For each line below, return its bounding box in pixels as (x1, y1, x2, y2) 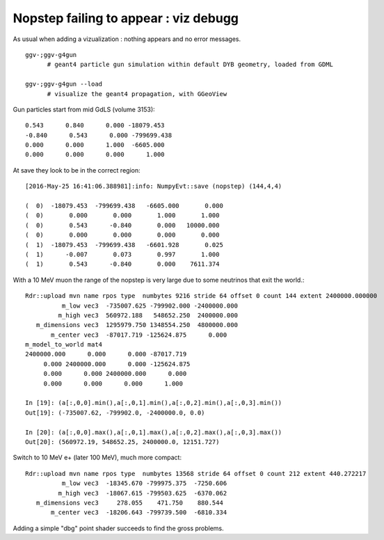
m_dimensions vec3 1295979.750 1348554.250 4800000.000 (35, 321, 238, 329)
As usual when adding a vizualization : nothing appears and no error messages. (13, 35, 241, 43)
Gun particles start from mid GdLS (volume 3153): (13, 105, 156, 113)
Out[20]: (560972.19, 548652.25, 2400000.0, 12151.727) (25, 438, 220, 445)
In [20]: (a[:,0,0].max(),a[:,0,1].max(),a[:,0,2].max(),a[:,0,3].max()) (25, 428, 282, 436)
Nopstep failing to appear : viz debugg (13, 10, 239, 26)
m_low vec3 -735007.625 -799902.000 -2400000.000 (61, 301, 238, 310)
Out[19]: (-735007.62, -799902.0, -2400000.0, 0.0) (25, 408, 205, 417)
